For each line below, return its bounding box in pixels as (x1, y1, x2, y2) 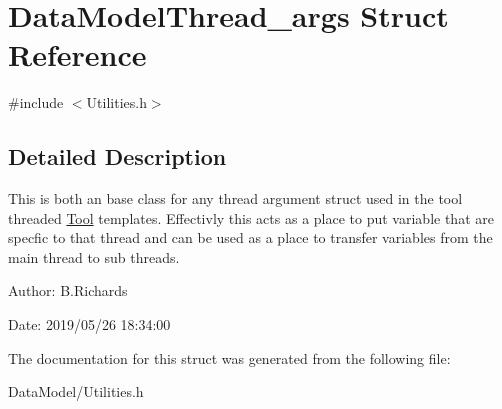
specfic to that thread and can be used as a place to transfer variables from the (8, 227, 493, 248)
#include (8, 92, 64, 113)
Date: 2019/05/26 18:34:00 (8, 314, 171, 335)
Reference (8, 34, 147, 75)
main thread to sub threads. (8, 246, 180, 267)
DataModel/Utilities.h (8, 381, 144, 402)
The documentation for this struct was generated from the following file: (8, 347, 451, 368)
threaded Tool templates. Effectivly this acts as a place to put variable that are (8, 207, 494, 228)
